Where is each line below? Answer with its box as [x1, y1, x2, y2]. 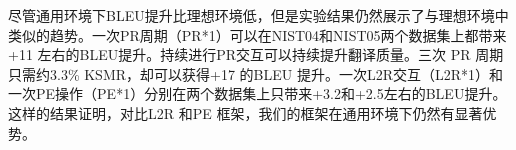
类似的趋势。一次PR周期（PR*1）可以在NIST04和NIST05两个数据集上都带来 [8, 24, 507, 45]
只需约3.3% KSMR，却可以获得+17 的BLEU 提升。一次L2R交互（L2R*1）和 [8, 63, 504, 84]
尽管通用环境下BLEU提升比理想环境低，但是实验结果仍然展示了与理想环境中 [8, 5, 509, 25]
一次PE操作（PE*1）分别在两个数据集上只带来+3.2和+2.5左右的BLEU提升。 [8, 83, 507, 104]
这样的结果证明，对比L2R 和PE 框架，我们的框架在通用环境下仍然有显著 [8, 102, 483, 123]
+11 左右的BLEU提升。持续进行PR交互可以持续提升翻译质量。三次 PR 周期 [8, 44, 504, 65]
